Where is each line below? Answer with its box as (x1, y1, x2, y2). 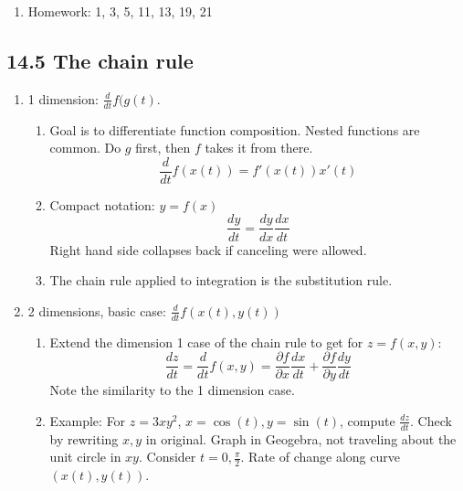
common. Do (49, 138, 121, 157)
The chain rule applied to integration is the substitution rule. (49, 271, 393, 290)
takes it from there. (205, 138, 313, 157)
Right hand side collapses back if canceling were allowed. (49, 240, 367, 259)
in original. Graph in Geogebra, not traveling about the (145, 429, 457, 448)
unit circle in (49, 447, 121, 466)
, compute (340, 411, 395, 430)
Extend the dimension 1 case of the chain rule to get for (49, 332, 363, 351)
